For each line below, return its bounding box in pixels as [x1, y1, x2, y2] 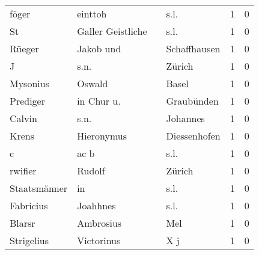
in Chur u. [77, 94, 121, 108]
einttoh [77, 7, 107, 20]
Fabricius [10, 198, 48, 212]
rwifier [10, 164, 37, 177]
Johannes [166, 111, 205, 125]
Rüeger [10, 41, 39, 55]
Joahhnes [77, 198, 116, 212]
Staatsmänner [10, 181, 68, 195]
